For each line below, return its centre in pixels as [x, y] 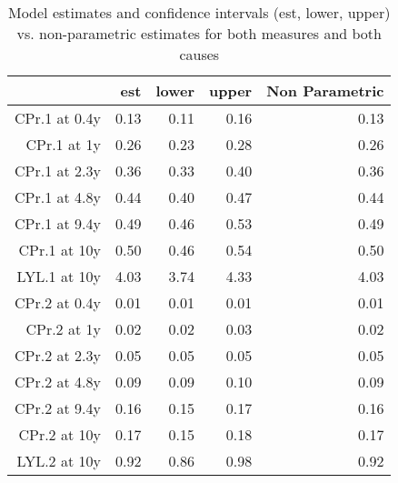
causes [199, 54]
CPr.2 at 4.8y [58, 382]
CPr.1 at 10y [60, 250]
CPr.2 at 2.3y [58, 355]
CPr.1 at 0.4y [58, 118]
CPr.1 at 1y [63, 144]
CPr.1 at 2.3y [58, 171]
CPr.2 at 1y [63, 329]
